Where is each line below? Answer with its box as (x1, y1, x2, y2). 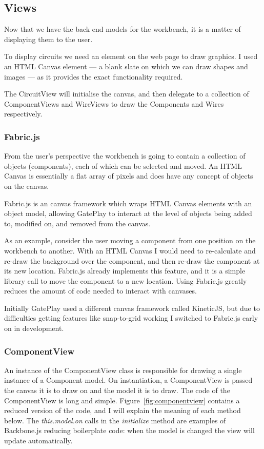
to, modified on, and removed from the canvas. (4, 218, 151, 228)
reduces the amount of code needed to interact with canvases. (4, 285, 197, 296)
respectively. (4, 108, 43, 119)
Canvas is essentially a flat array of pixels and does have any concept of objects (4, 170, 253, 181)
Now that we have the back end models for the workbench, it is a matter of (4, 24, 241, 34)
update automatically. (4, 435, 73, 446)
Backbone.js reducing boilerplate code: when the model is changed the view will (4, 425, 255, 436)
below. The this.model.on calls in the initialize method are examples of (4, 415, 226, 425)
